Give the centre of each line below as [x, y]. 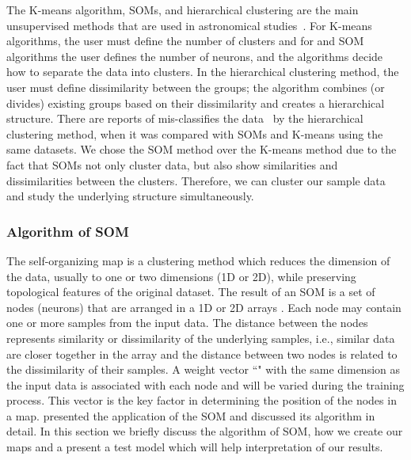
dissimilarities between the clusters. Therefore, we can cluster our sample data [196, 180]
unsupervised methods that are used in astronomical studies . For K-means [189, 25]
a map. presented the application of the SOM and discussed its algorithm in [191, 415]
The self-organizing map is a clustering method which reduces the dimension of [198, 260]
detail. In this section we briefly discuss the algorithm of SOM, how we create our [205, 431]
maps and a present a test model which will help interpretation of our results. [195, 447]
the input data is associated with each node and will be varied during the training [205, 384]
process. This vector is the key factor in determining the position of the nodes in [202, 400]
